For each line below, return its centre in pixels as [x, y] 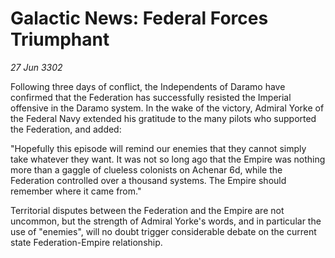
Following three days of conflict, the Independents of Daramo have [148, 86]
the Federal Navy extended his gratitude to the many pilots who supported [163, 118]
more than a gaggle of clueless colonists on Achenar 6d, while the [146, 169]
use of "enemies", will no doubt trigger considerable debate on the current [163, 231]
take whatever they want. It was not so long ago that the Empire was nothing [168, 159]
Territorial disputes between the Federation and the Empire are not [147, 210]
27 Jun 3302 [36, 67]
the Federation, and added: [66, 129]
